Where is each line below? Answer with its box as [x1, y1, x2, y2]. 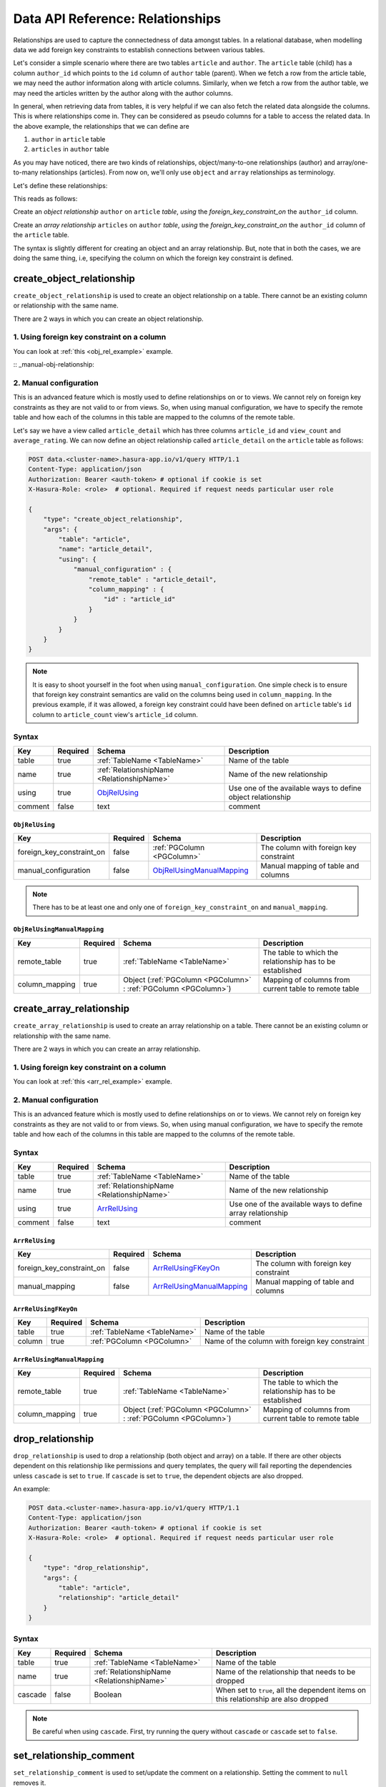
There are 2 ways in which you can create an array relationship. [13, 1044, 201, 1054]
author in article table [31, 135, 106, 144]
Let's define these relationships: [13, 181, 108, 189]
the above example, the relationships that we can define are [13, 122, 189, 130]
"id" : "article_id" [104, 595, 176, 603]
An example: [13, 1484, 50, 1493]
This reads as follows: [13, 194, 78, 203]
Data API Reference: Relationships [13, 11, 222, 26]
